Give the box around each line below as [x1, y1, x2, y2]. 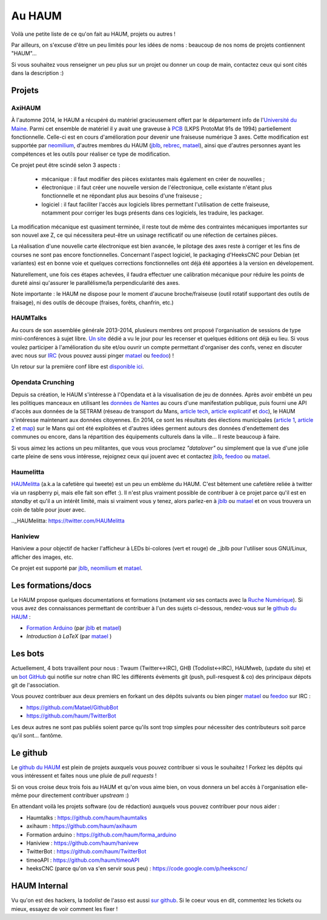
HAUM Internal [11, 881, 68, 891]
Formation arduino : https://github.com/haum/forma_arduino [26, 831, 177, 838]
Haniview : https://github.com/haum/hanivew [26, 839, 139, 847]
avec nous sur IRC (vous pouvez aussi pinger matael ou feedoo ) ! [11, 352, 174, 359]
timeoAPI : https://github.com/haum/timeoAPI [26, 856, 139, 864]
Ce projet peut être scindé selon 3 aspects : [11, 161, 121, 169]
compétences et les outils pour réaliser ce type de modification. [11, 150, 171, 158]
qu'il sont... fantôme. [11, 732, 63, 739]
